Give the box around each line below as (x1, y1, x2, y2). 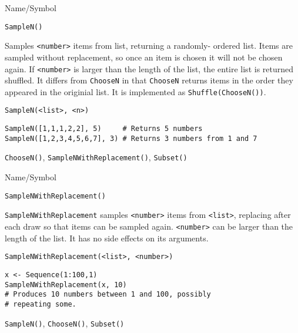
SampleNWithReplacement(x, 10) (5, 280, 127, 289)
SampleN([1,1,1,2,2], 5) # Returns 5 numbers (5, 125, 203, 133)
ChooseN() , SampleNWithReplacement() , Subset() (5, 151, 187, 163)
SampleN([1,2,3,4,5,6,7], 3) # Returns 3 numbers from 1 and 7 (5, 134, 257, 143)
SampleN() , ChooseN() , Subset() (5, 317, 125, 329)
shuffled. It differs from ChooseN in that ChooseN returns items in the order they (5, 74, 293, 86)
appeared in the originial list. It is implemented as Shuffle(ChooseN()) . (5, 85, 266, 97)
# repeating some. (5, 300, 76, 308)
